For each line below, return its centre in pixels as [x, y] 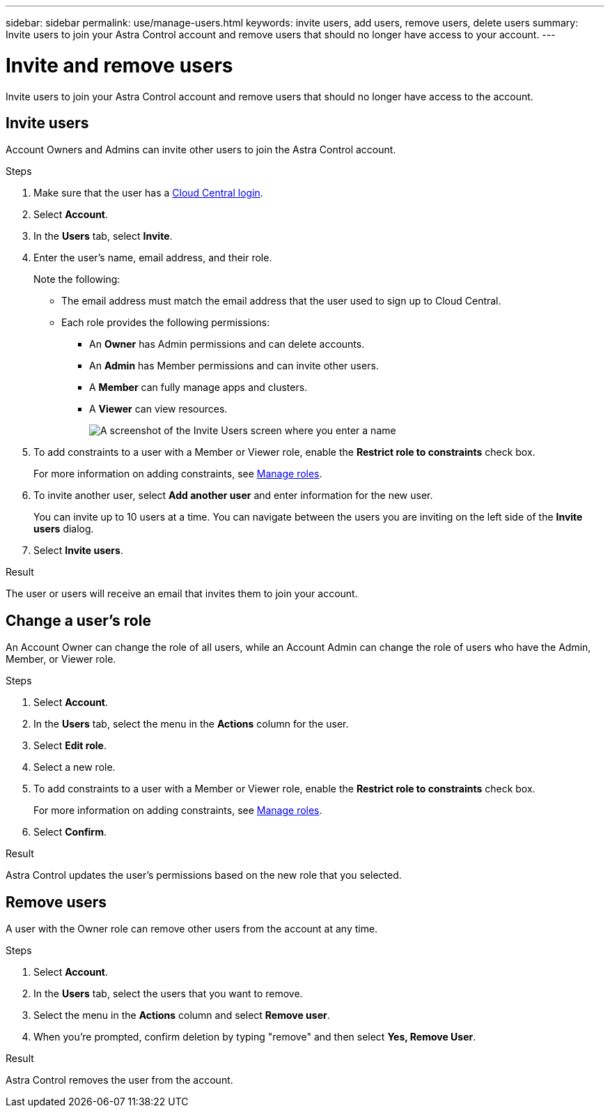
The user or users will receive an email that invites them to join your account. [182, 594]
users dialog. [64, 529]
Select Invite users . [78, 551]
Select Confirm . [70, 832]
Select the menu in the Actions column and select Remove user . [182, 1015]
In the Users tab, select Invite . [103, 236]
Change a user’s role [78, 620]
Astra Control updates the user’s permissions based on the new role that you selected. [204, 875]
